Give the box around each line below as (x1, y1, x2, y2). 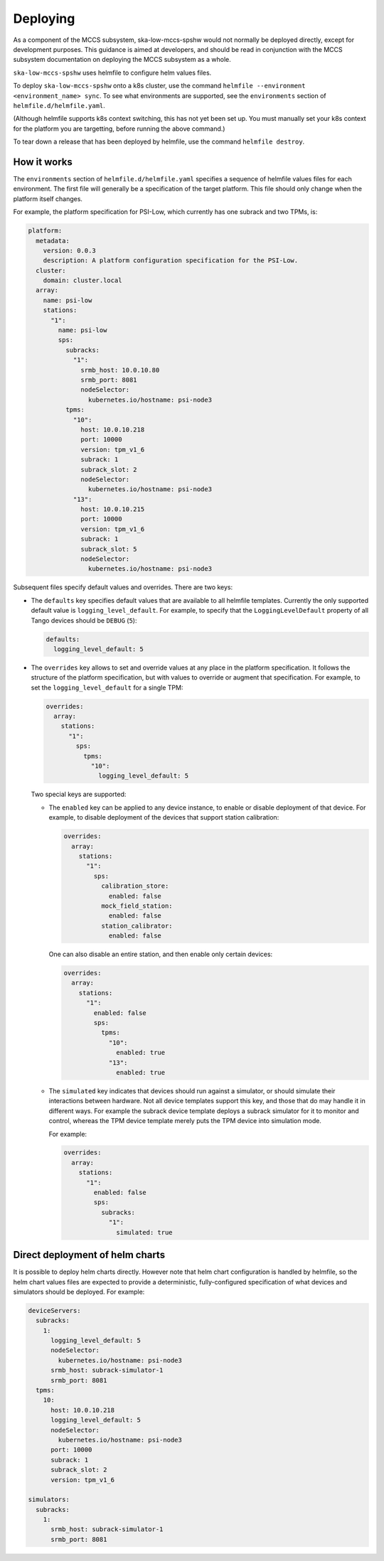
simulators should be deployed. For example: (13, 1287, 145, 1296)
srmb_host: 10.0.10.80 (80, 366, 160, 374)
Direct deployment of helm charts (13, 1249, 166, 1261)
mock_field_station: (100, 901, 174, 910)
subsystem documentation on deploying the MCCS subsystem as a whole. (13, 55, 231, 64)
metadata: (36, 237, 70, 245)
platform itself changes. (13, 194, 83, 203)
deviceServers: (28, 1307, 81, 1314)
